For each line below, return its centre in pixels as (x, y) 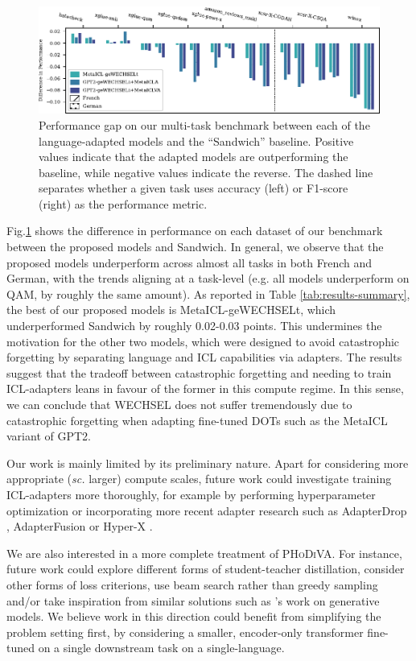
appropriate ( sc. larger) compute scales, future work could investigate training (199, 479)
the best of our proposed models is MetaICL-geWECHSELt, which (171, 310)
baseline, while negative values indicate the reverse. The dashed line (206, 172)
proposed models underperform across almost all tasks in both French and (189, 262)
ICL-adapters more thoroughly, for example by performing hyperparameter (191, 494)
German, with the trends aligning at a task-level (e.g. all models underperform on (208, 278)
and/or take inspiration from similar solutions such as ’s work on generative (193, 600)
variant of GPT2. (49, 436)
